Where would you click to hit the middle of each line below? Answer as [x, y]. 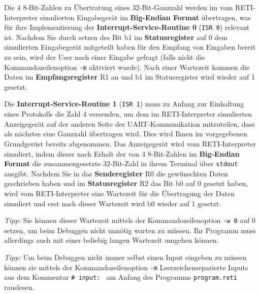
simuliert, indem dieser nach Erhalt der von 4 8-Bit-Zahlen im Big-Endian [122, 153]
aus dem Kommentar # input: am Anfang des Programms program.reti [121, 277]
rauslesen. [19, 287]
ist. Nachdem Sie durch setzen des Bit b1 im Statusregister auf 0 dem [116, 37]
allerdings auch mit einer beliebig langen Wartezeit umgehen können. [111, 240]
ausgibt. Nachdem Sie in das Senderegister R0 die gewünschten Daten [116, 173]
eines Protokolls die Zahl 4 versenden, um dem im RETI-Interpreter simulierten [128, 114]
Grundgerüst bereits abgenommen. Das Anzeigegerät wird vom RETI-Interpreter [130, 143]
